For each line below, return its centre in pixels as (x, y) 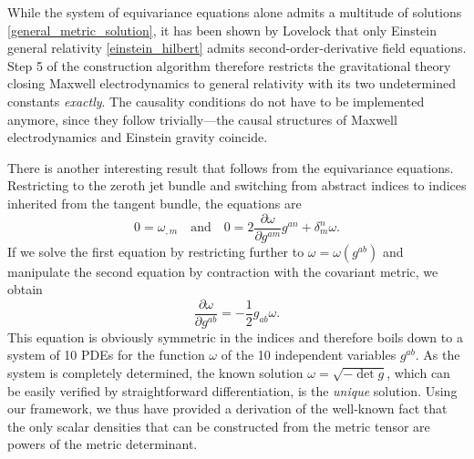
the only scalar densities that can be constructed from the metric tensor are (219, 426)
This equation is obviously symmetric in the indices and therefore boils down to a (235, 337)
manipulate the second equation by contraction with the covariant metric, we (223, 271)
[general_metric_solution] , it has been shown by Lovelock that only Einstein (222, 30)
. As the (438, 355)
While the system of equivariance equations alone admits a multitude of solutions (235, 12)
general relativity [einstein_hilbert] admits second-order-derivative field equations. (237, 48)
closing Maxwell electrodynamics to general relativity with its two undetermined (232, 83)
